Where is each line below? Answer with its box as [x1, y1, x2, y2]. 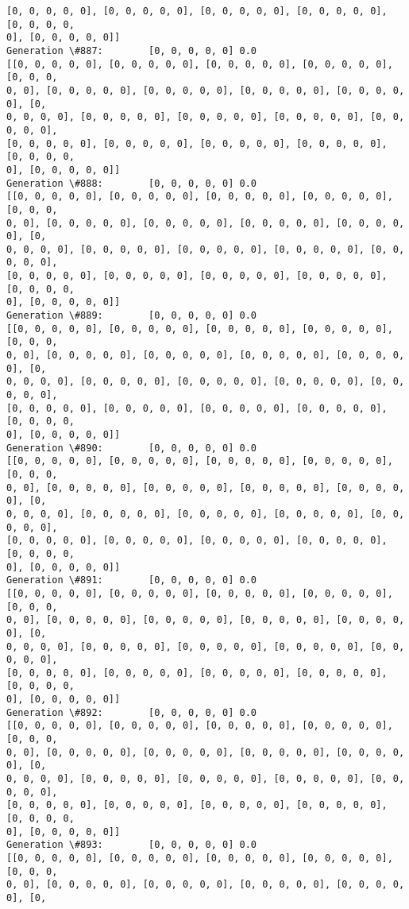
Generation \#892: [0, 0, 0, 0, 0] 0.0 [6, 706, 257, 718]
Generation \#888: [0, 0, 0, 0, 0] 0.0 [6, 177, 257, 189]
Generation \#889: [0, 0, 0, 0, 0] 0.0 [6, 310, 257, 322]
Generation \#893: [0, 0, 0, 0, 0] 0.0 [6, 839, 257, 851]
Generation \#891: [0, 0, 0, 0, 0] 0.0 [6, 574, 257, 586]
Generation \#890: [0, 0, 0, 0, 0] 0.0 [6, 442, 257, 454]
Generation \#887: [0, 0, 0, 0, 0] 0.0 [6, 44, 257, 56]
